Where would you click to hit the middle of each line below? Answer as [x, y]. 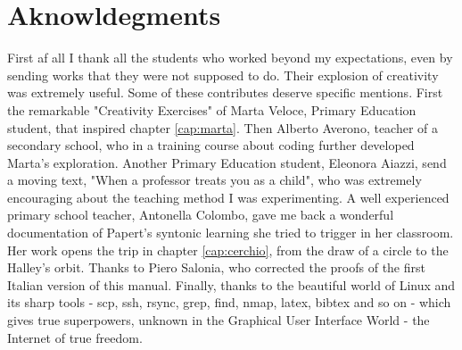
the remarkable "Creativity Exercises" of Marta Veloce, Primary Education [212, 109]
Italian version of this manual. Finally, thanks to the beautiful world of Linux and [231, 284]
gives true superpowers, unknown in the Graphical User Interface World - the [219, 320]
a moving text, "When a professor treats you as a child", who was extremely [214, 180]
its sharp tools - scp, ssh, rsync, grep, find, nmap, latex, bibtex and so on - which [229, 302]
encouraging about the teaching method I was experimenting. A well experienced [228, 197]
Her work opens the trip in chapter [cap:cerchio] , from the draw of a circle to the [228, 250]
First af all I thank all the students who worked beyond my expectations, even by [230, 58]
